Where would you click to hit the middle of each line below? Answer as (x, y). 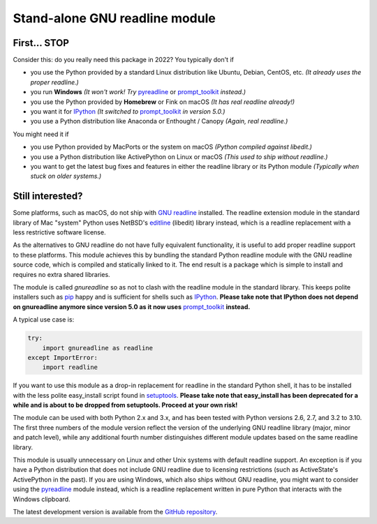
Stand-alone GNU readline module (114, 18)
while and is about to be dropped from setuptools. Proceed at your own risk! (125, 405)
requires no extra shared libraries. (62, 274)
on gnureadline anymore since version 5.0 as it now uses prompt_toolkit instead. (132, 306)
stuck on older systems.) (66, 176)
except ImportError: (62, 357)
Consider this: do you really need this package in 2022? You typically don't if (123, 60)
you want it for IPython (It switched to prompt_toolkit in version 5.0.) (128, 112)
